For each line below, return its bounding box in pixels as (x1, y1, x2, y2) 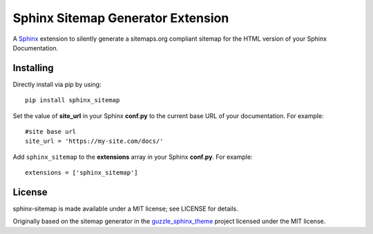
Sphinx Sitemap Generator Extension (12, 10, 229, 26)
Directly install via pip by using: (12, 80, 102, 88)
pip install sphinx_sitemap (25, 97, 120, 104)
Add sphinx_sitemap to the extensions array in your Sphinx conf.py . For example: (12, 153, 253, 161)
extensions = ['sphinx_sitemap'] (25, 169, 138, 177)
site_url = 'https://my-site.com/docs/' (25, 137, 164, 145)
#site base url (25, 128, 77, 136)
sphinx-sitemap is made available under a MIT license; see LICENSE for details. (12, 204, 238, 213)
